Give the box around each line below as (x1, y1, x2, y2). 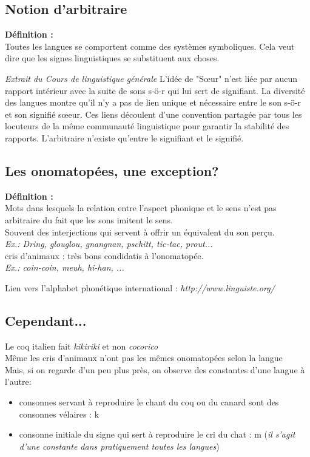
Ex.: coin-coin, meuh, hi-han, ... (5, 261, 124, 274)
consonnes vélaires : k (19, 407, 99, 420)
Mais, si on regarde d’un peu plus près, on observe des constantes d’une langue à (5, 363, 305, 376)
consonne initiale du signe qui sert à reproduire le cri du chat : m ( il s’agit (19, 428, 295, 441)
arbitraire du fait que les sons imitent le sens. (5, 213, 173, 226)
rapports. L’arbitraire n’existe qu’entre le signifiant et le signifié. (5, 131, 244, 144)
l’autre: (5, 375, 32, 388)
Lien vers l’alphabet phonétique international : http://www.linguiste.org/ (5, 281, 275, 294)
